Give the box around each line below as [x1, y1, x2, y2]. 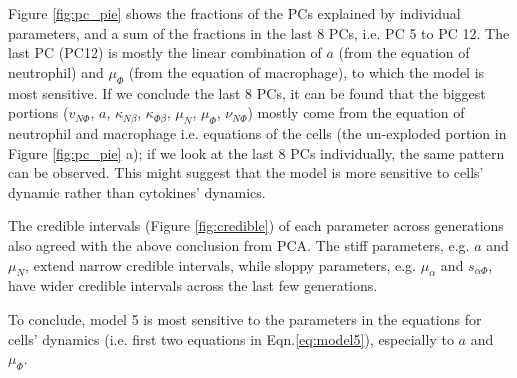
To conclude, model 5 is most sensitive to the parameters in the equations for [8, 308, 482, 329]
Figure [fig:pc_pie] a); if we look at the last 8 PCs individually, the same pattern [8, 142, 505, 163]
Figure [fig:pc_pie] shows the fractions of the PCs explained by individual [8, 3, 461, 23]
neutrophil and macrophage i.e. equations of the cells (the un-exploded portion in [8, 122, 507, 143]
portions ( [8, 102, 69, 123]
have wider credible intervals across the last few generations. [8, 275, 378, 296]
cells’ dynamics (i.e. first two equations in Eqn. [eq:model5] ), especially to [8, 328, 454, 349]
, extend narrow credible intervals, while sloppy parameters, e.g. [25, 254, 417, 275]
